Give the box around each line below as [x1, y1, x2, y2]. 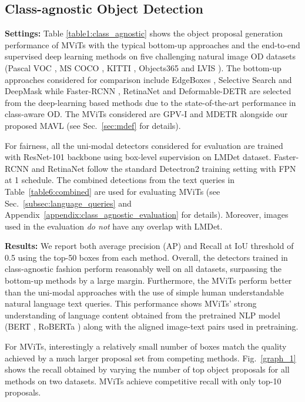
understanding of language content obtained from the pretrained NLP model [5, 308, 280, 321]
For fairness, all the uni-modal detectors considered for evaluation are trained [5, 139, 283, 151]
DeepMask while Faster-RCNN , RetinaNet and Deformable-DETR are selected [5, 85, 291, 97]
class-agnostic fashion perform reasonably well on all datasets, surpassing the [5, 263, 282, 275]
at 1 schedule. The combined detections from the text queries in [5, 174, 235, 186]
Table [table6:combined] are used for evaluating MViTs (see [5, 185, 220, 197]
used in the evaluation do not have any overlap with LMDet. [5, 220, 223, 232]
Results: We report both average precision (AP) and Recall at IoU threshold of [5, 240, 294, 252]
